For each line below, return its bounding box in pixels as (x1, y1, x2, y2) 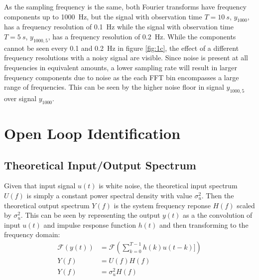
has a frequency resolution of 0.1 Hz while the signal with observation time (4, 21, 234, 32)
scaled (237, 200, 255, 210)
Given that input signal (4, 180, 76, 191)
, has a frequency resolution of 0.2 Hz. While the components (48, 31, 236, 41)
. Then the (201, 190, 234, 200)
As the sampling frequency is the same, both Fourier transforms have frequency (4, 1, 247, 11)
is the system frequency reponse (114, 200, 211, 210)
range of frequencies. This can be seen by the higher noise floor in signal (4, 82, 224, 92)
